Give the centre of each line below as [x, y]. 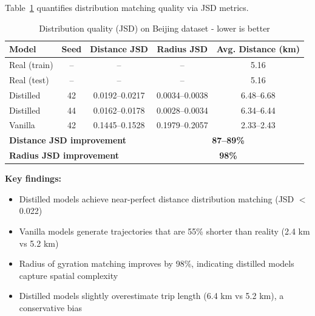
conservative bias [51, 307]
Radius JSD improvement [64, 155]
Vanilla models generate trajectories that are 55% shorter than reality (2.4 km [164, 231]
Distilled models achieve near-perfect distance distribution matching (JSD [157, 198]
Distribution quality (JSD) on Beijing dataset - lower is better [154, 28]
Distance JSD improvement [68, 140]
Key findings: [33, 178]
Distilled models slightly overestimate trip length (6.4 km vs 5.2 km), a [151, 296]
